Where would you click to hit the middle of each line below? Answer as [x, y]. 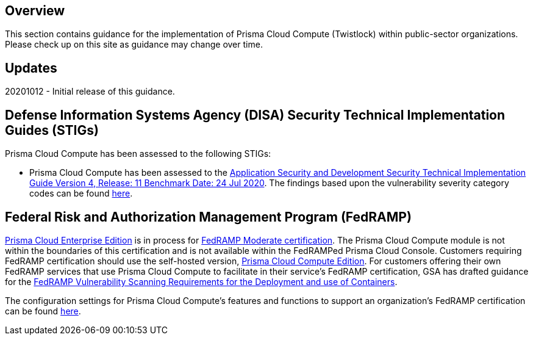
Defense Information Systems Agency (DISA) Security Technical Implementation [255, 115]
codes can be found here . [81, 194]
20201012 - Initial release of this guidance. [90, 92]
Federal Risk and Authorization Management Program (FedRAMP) [208, 217]
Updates [31, 68]
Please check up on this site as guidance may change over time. [134, 45]
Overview [35, 11]
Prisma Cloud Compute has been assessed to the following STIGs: [138, 154]
